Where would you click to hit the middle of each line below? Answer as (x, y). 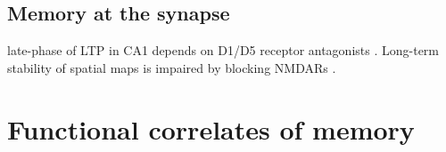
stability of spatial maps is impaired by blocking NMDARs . (172, 67)
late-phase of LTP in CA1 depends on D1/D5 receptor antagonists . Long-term (223, 50)
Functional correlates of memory (211, 128)
